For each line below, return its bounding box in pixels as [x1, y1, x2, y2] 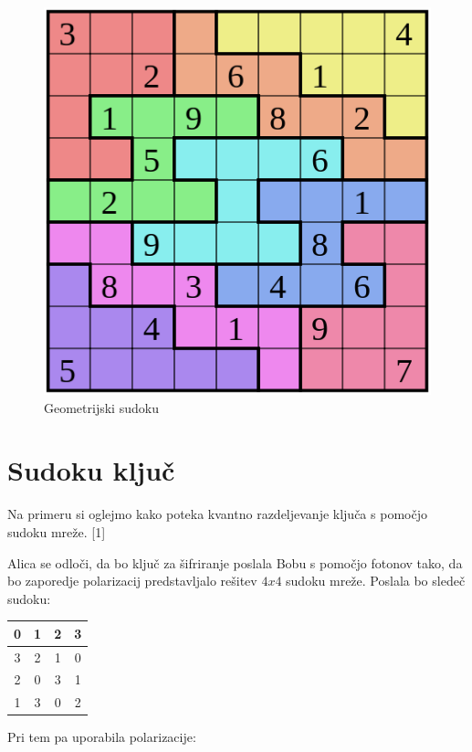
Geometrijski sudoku [44, 397, 159, 417]
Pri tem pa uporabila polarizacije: [7, 727, 196, 747]
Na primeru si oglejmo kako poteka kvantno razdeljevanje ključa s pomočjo [7, 504, 427, 524]
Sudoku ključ [7, 451, 175, 489]
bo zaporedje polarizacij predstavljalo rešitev [7, 571, 257, 590]
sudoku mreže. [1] [7, 522, 106, 541]
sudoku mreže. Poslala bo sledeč [286, 571, 466, 590]
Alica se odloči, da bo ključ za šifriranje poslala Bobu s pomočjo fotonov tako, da [7, 553, 463, 572]
